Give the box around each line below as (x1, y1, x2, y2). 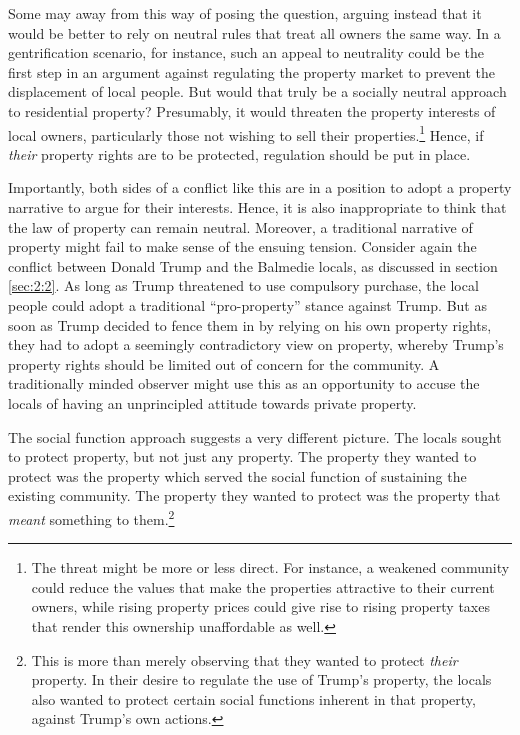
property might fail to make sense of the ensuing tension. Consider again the (8, 236, 477, 257)
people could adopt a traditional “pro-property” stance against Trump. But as (8, 294, 487, 315)
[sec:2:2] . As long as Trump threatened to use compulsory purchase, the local (8, 275, 479, 296)
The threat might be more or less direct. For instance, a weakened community (31, 557, 510, 578)
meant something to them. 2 (8, 505, 175, 529)
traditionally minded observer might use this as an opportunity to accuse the (8, 373, 480, 394)
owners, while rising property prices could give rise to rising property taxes (31, 596, 490, 617)
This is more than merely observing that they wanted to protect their (31, 649, 458, 670)
